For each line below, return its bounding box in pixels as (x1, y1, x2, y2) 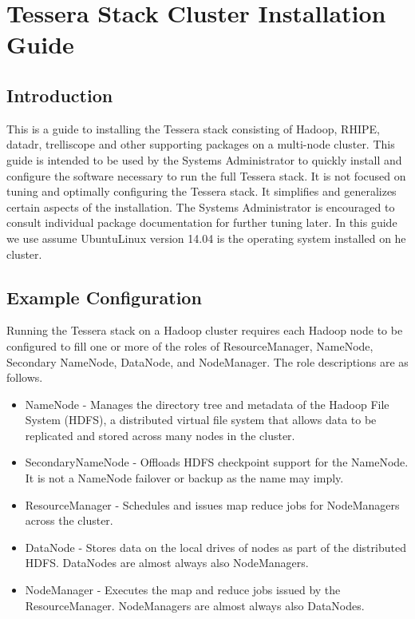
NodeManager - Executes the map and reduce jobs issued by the (25, 581, 341, 598)
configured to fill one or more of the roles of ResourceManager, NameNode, (6, 337, 373, 354)
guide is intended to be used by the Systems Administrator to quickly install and (6, 151, 402, 168)
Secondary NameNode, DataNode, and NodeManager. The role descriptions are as (6, 353, 409, 370)
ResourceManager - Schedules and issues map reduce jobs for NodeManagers (25, 496, 400, 513)
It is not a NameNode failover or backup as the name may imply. (25, 470, 344, 486)
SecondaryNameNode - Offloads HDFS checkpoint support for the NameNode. (25, 454, 409, 470)
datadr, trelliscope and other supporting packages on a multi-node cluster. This (6, 136, 395, 153)
